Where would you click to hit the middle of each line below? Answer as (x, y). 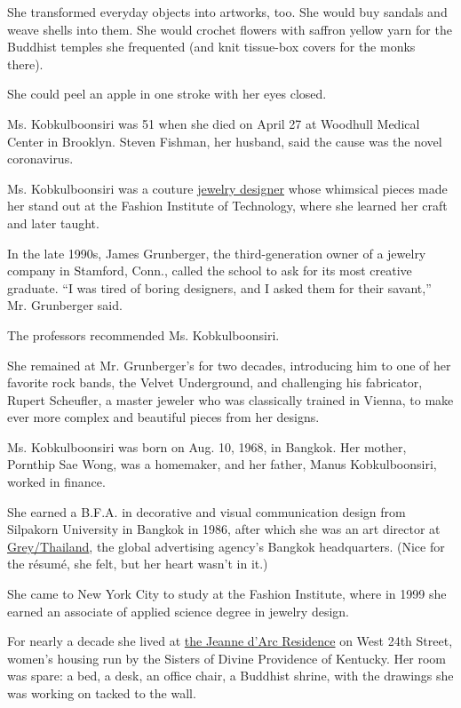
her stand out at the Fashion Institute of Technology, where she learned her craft (227, 206)
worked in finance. (56, 482)
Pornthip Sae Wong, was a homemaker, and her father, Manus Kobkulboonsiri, (222, 464)
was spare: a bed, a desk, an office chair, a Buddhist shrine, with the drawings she (230, 676)
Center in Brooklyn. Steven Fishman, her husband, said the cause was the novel (225, 141)
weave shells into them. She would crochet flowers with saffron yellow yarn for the (230, 29)
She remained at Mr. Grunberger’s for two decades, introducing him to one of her (229, 365)
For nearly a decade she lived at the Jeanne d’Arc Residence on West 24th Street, (230, 641)
